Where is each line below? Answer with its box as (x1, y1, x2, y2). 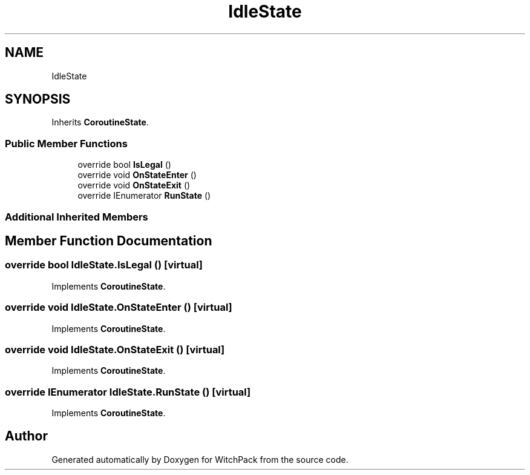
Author (5, 428, 48, 444)
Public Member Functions (5, 137, 128, 150)
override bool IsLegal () (77, 159, 171, 170)
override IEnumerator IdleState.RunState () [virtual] (5, 385, 251, 398)
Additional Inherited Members (5, 210, 148, 223)
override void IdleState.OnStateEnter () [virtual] (5, 301, 232, 314)
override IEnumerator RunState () (77, 190, 211, 201)
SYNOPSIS (5, 91, 71, 107)
